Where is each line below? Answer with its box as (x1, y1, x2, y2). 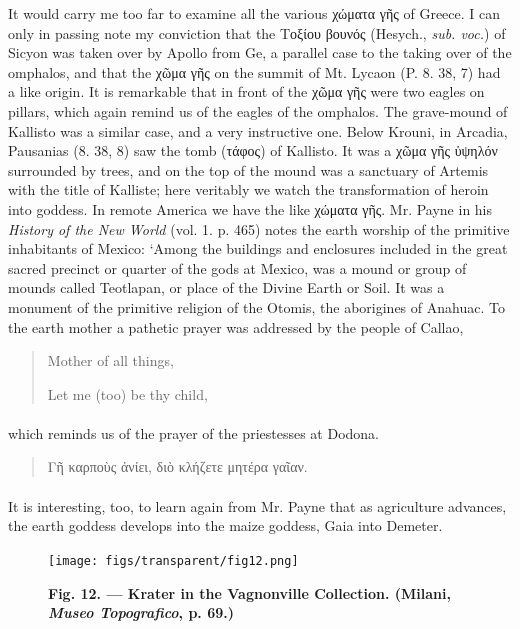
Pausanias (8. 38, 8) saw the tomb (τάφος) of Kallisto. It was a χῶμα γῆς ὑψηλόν (8, 140, 498, 161)
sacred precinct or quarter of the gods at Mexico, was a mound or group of (8, 257, 467, 278)
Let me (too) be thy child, (47, 383, 208, 404)
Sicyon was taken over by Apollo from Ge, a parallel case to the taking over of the (8, 42, 512, 63)
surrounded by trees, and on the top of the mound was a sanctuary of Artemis (8, 159, 489, 180)
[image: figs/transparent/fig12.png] (48, 553, 299, 568)
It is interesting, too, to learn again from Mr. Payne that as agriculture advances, (8, 495, 507, 516)
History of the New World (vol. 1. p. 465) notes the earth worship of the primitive (8, 218, 510, 239)
